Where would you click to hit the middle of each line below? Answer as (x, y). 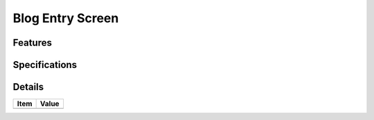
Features (32, 43)
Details (28, 87)
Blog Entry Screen (66, 18)
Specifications (45, 65)
